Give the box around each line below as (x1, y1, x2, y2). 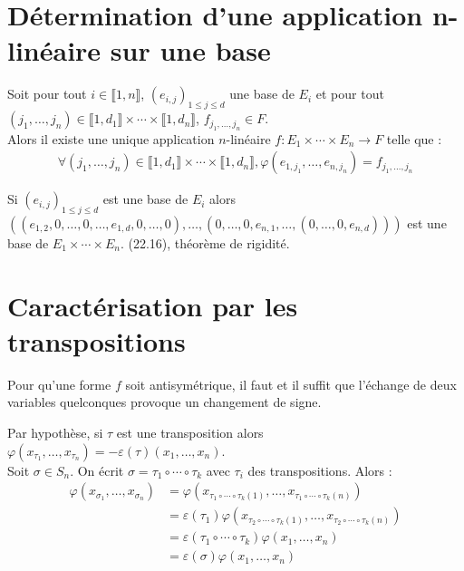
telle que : (386, 129, 442, 148)
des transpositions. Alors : (247, 460, 392, 479)
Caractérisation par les (7, 286, 298, 324)
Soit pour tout (7, 84, 87, 103)
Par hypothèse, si (7, 423, 103, 442)
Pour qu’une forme (7, 374, 111, 393)
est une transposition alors (116, 423, 264, 442)
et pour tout (315, 84, 384, 103)
